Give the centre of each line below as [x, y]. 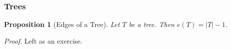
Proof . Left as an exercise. [43, 40]
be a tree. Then [151, 24]
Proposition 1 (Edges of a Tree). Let [62, 24]
